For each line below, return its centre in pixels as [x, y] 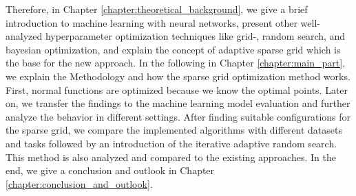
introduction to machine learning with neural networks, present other [151, 22]
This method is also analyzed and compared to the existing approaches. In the [171, 157]
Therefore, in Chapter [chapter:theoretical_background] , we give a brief [157, 9]
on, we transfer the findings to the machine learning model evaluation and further [178, 103]
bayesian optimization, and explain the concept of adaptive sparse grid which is [173, 49]
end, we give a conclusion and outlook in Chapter [110, 170]
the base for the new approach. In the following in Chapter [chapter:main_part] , [176, 63]
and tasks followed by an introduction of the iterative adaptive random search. [171, 143]
